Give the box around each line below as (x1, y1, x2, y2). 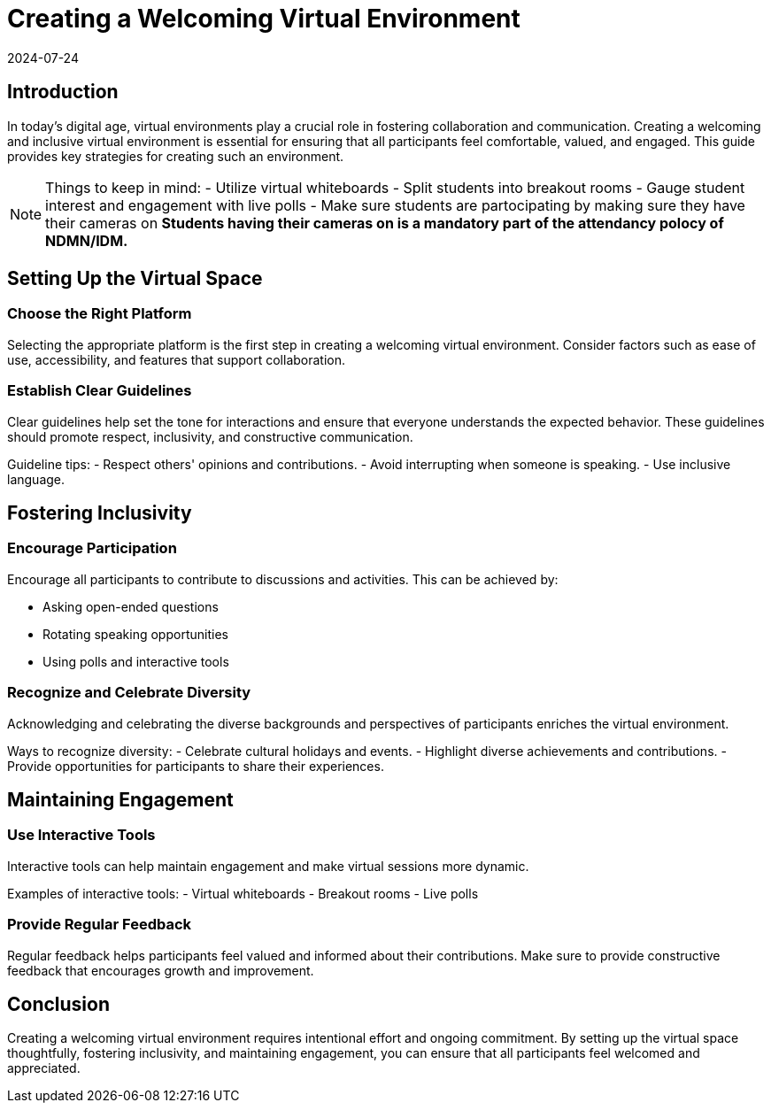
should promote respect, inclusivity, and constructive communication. (7, 428, 413, 444)
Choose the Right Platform (7, 304, 192, 323)
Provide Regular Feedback (7, 915, 192, 934)
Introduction (7, 81, 119, 104)
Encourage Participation (7, 539, 177, 558)
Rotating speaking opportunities (42, 626, 228, 642)
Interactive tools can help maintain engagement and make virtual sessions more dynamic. (7, 858, 529, 874)
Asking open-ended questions (42, 598, 219, 614)
